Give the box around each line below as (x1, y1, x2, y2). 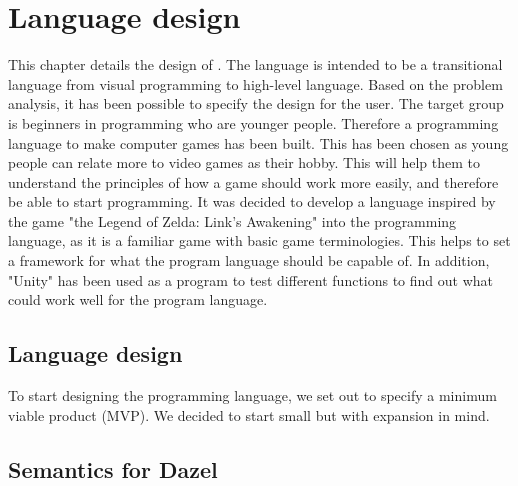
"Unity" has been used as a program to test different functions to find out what (8, 269, 494, 290)
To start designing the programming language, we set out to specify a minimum (8, 385, 497, 406)
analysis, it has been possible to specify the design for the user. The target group (8, 93, 504, 114)
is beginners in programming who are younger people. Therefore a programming (8, 112, 499, 133)
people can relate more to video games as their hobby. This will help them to (8, 152, 481, 173)
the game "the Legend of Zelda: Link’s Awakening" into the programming (8, 210, 457, 231)
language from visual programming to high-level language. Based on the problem (8, 73, 503, 94)
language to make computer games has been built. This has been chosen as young (8, 132, 509, 153)
